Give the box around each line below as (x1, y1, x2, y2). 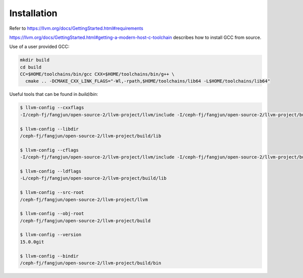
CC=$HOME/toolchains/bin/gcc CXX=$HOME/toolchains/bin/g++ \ (20, 71, 175, 77)
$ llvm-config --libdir (20, 126, 79, 132)
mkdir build (20, 57, 50, 63)
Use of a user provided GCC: (9, 43, 70, 50)
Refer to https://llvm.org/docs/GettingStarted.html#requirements (9, 25, 143, 31)
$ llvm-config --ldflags (20, 168, 82, 174)
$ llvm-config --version (20, 232, 82, 238)
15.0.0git (20, 239, 44, 245)
